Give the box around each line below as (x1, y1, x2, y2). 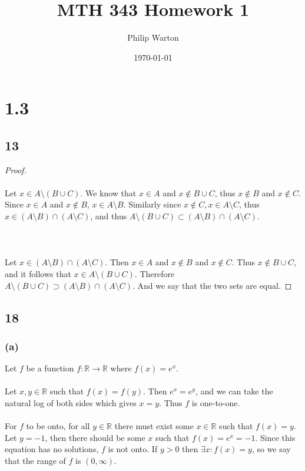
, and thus (90, 210, 127, 222)
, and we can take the (195, 385, 273, 397)
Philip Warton (127, 31, 179, 44)
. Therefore (134, 268, 175, 280)
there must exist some (114, 420, 194, 432)
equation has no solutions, (5, 443, 99, 455)
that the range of (5, 454, 66, 466)
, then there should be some (45, 431, 145, 443)
